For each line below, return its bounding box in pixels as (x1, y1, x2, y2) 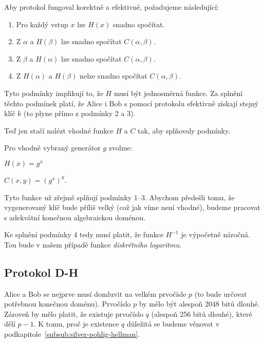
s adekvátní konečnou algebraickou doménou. (4, 212, 146, 222)
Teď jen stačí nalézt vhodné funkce (4, 125, 114, 136)
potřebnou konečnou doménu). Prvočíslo (4, 298, 131, 309)
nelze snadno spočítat (80, 70, 147, 81)
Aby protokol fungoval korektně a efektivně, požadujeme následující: (4, 2, 219, 12)
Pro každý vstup (16, 18, 68, 29)
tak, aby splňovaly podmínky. (138, 125, 231, 136)
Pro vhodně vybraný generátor (4, 142, 101, 153)
